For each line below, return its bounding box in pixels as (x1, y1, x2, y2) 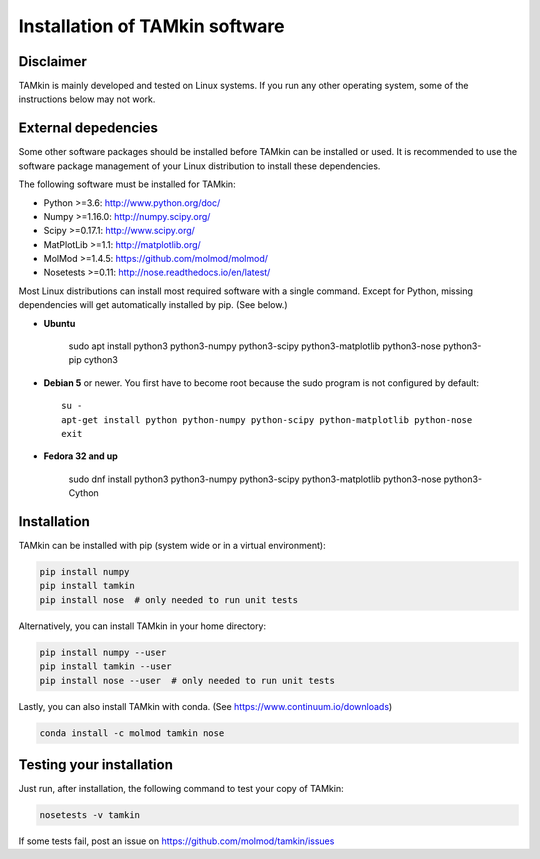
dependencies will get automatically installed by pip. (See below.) (18, 299, 288, 311)
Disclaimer (18, 53, 87, 70)
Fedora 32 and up (43, 450, 119, 462)
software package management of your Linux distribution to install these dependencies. (18, 160, 381, 172)
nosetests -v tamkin (39, 810, 140, 821)
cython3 (83, 354, 119, 366)
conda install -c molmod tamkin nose (39, 727, 225, 739)
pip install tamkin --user (39, 661, 172, 672)
